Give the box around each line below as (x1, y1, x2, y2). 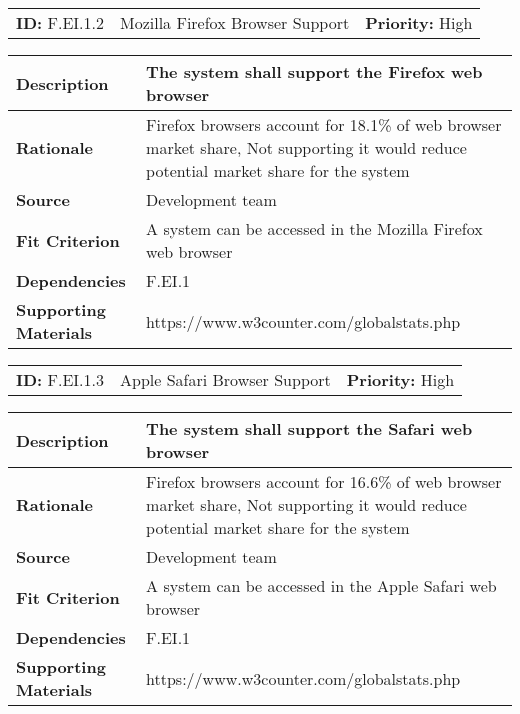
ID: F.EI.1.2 (16, 11, 104, 34)
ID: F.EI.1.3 (16, 368, 104, 391)
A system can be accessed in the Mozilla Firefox (146, 217, 483, 240)
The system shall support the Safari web (146, 417, 473, 440)
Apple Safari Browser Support (120, 368, 331, 391)
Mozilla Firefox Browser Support (120, 11, 350, 34)
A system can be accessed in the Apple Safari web (146, 574, 497, 597)
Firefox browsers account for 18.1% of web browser (146, 113, 502, 136)
